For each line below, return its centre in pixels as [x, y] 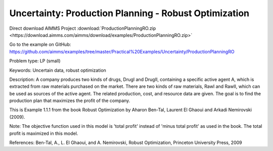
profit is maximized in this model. [44, 133]
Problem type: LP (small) [35, 61]
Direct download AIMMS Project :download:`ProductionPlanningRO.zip [83, 28]
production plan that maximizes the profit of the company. [70, 100]
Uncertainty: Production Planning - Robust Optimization [129, 13]
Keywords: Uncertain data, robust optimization [58, 70]
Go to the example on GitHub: [40, 44]
